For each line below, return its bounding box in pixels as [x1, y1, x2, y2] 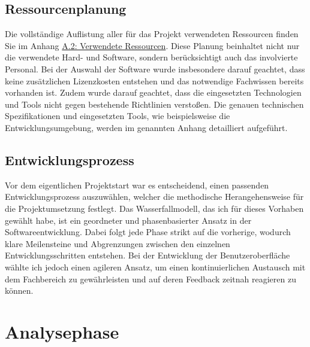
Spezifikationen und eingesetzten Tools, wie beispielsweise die [5, 109, 230, 122]
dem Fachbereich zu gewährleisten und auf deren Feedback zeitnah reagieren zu [5, 272, 296, 285]
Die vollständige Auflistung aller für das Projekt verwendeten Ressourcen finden [5, 28, 299, 40]
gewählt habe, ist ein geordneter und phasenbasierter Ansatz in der [5, 214, 252, 226]
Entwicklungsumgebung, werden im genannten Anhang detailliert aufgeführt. [5, 121, 288, 133]
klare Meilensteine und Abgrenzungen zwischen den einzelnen [5, 237, 230, 249]
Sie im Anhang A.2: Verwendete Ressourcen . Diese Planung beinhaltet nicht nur [5, 39, 300, 51]
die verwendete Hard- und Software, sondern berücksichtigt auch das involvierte [5, 51, 298, 63]
